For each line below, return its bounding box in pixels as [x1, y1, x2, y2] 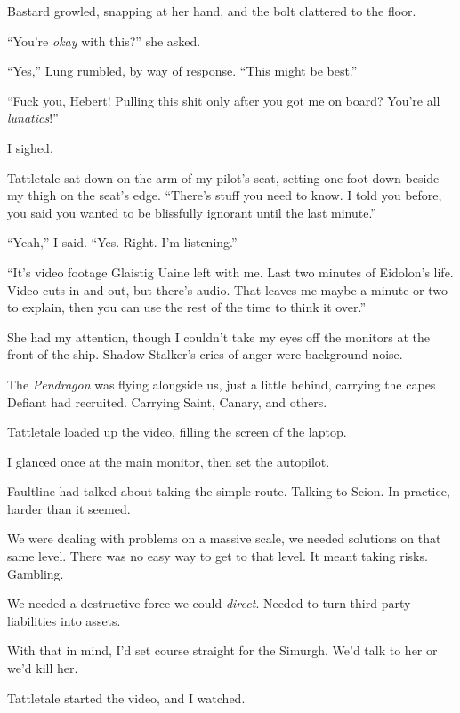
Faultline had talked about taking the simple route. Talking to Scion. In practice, [7, 482, 450, 501]
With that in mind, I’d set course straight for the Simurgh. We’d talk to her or [7, 641, 438, 660]
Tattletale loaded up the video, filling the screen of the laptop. [7, 422, 347, 441]
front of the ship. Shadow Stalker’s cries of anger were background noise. [7, 345, 403, 364]
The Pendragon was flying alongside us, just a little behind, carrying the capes [7, 374, 436, 393]
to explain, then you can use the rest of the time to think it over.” [7, 298, 367, 316]
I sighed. [7, 138, 53, 156]
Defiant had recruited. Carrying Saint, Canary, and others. [7, 392, 327, 411]
